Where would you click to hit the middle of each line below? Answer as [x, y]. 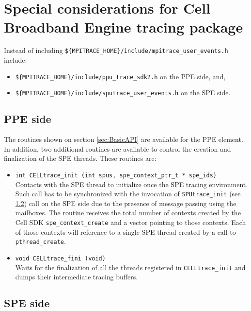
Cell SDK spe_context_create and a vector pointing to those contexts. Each [131, 222]
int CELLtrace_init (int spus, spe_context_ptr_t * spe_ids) [116, 175]
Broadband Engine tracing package [124, 27]
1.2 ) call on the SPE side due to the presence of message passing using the [126, 203]
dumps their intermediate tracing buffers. [77, 277]
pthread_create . [40, 241]
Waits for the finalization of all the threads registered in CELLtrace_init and [130, 267]
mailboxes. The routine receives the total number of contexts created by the [128, 213]
